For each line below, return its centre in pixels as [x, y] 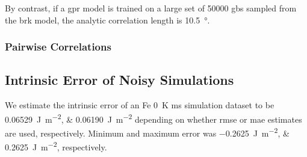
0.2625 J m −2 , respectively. [56, 146]
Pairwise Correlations [58, 47]
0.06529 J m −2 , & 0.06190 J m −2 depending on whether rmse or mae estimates [153, 118]
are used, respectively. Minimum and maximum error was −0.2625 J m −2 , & [147, 132]
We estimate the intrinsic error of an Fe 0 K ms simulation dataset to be [140, 105]
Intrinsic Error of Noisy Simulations [119, 80]
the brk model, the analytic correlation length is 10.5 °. [107, 20]
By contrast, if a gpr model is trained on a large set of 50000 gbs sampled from [151, 8]
